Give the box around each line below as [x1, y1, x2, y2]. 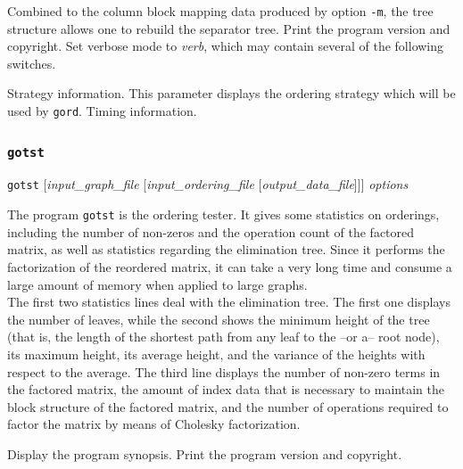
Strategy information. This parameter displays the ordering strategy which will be [7, 84, 456, 103]
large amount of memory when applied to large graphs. [7, 275, 308, 293]
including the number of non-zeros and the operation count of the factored [7, 222, 415, 241]
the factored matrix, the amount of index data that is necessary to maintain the [7, 380, 444, 399]
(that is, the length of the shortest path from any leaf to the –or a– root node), [7, 327, 440, 346]
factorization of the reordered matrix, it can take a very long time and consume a [7, 257, 452, 276]
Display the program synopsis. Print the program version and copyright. [7, 444, 402, 463]
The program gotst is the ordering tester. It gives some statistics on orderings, [7, 205, 440, 224]
